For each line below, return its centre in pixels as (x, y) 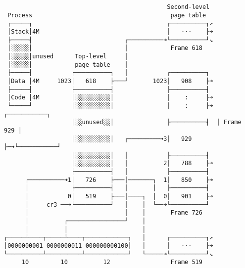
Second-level (188, 7)
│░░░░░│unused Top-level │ (68, 56)
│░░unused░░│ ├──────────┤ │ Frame (156, 122)
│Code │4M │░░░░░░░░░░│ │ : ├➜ (110, 98)
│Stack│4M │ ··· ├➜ (110, 31)
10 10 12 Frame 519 (112, 262)
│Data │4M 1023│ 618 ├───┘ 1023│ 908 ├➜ (110, 81)
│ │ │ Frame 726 (114, 213)
